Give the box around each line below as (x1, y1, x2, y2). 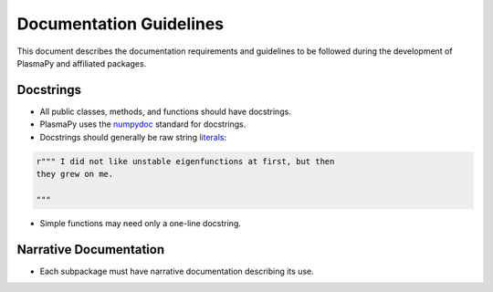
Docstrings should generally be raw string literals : (39, 131, 227, 142)
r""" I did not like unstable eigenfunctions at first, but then (36, 156, 335, 166)
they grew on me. (36, 169, 114, 179)
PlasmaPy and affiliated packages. (16, 57, 147, 68)
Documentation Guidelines (16, 14, 225, 34)
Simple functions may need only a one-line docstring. (39, 217, 241, 228)
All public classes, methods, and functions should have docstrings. (39, 106, 291, 117)
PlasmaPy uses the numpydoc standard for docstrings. (39, 119, 246, 130)
